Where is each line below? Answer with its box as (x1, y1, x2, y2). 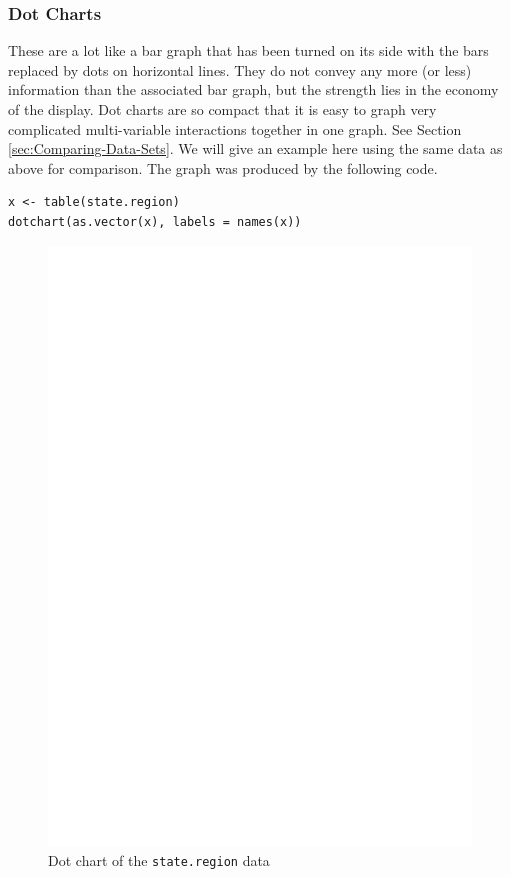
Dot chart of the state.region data (48, 849, 270, 870)
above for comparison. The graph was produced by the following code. (8, 157, 438, 178)
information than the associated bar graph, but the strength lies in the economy (8, 79, 499, 100)
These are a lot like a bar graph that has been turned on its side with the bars (8, 40, 489, 61)
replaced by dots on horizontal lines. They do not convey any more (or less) (8, 59, 472, 80)
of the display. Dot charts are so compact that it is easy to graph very (8, 99, 437, 119)
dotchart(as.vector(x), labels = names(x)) (8, 214, 302, 229)
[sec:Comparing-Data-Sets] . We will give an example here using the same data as (8, 138, 503, 159)
